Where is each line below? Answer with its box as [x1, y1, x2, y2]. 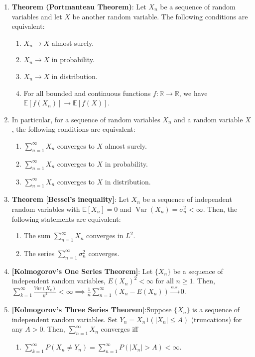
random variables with [11, 203, 80, 214]
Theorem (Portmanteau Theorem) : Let [11, 1, 146, 11]
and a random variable [174, 114, 243, 124]
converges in [86, 230, 124, 241]
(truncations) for [191, 314, 242, 324]
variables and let [11, 11, 62, 21]
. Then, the [203, 203, 238, 214]
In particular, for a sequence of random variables [11, 114, 160, 124]
